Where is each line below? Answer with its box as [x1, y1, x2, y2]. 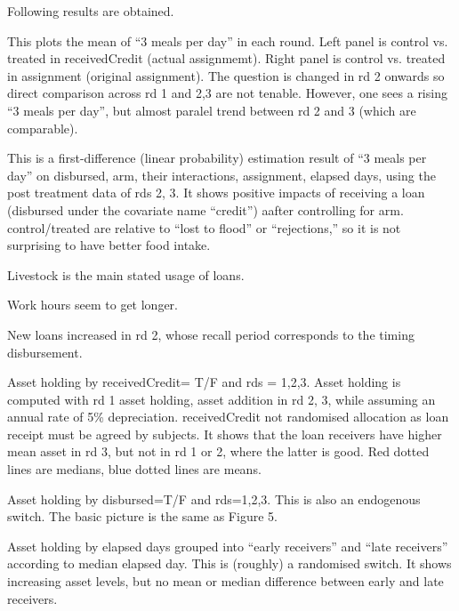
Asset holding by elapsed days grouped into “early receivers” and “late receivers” [7, 536, 448, 555]
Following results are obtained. [7, 2, 174, 20]
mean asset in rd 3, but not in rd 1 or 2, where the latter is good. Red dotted [7, 442, 430, 461]
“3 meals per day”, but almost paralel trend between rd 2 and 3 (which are [7, 100, 416, 119]
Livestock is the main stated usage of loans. [7, 265, 245, 284]
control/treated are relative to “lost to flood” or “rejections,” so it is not [7, 218, 401, 237]
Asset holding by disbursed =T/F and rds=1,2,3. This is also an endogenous [7, 489, 421, 508]
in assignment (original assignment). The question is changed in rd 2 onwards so [7, 66, 445, 84]
